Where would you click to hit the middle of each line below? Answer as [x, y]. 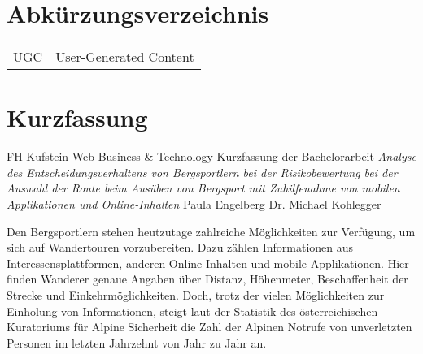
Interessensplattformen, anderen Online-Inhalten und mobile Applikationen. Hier [208, 263]
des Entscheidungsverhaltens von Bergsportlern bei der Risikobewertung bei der [202, 172]
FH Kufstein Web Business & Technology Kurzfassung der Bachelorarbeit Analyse [211, 156]
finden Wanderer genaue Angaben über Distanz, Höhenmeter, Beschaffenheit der [207, 279]
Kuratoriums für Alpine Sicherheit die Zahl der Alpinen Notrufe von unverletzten [209, 327]
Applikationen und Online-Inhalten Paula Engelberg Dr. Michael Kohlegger [194, 204]
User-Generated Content [125, 57]
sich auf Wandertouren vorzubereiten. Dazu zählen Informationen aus [180, 247]
